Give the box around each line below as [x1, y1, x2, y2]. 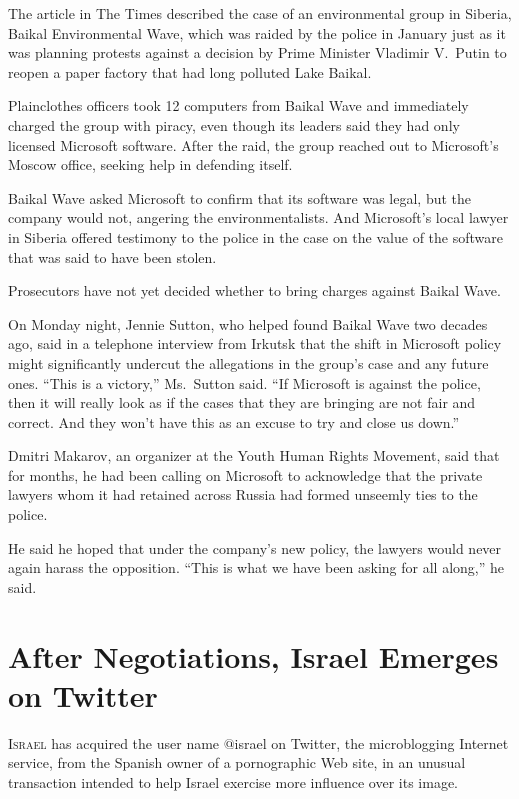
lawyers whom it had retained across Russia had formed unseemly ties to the [8, 484, 478, 505]
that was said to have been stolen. [8, 246, 217, 267]
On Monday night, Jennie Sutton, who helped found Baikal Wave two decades [8, 313, 488, 334]
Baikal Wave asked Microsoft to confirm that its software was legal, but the [8, 187, 472, 208]
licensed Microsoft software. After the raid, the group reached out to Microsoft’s [8, 134, 499, 155]
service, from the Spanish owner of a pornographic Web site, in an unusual [8, 752, 466, 773]
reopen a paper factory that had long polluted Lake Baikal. [8, 61, 372, 82]
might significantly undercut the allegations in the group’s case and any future [8, 352, 489, 373]
